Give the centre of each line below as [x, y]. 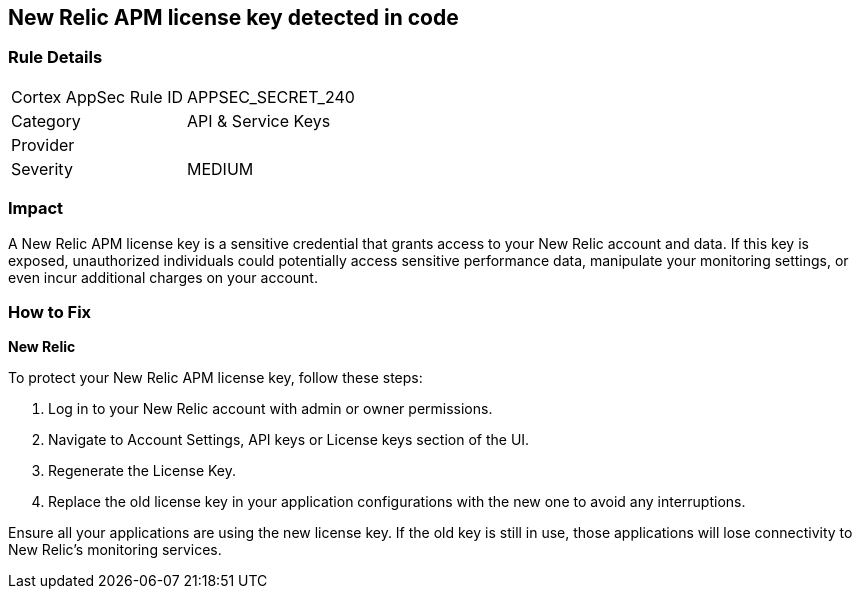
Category [46, 120]
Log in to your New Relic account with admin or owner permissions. [270, 409]
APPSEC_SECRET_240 [271, 96]
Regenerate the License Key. [142, 471]
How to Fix [50, 311]
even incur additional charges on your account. [163, 277]
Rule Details [55, 57]
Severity [42, 168]
